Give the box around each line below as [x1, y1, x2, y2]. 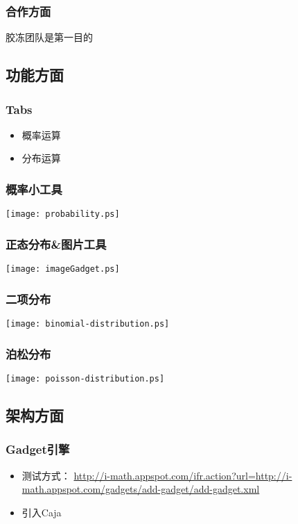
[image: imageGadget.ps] [6, 264, 120, 275]
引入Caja [21, 505, 62, 519]
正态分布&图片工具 [6, 235, 107, 252]
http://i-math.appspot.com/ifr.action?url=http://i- [73, 468, 292, 482]
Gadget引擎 [6, 441, 70, 458]
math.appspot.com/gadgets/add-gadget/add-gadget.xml [21, 482, 260, 496]
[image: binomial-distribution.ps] [6, 318, 170, 329]
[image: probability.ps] [6, 209, 120, 220]
